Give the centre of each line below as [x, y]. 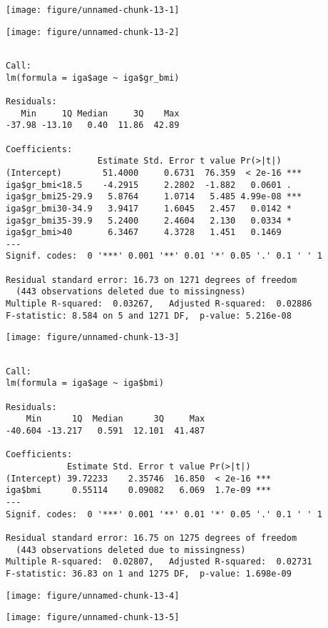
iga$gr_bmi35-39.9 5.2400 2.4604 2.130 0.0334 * [149, 220]
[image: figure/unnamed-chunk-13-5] [93, 618]
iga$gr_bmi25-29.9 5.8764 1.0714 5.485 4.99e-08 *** [154, 197]
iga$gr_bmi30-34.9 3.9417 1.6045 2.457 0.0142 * [149, 208]
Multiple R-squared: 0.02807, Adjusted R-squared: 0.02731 [159, 562]
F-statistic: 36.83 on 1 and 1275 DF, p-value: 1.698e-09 [149, 573]
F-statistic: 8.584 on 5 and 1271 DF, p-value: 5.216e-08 [149, 315]
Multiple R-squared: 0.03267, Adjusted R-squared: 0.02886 [159, 304]
